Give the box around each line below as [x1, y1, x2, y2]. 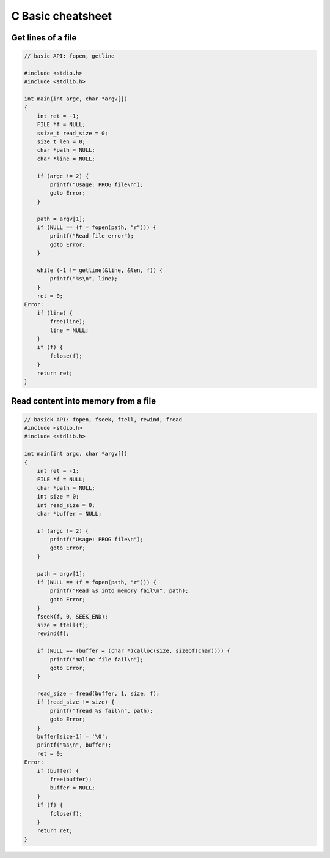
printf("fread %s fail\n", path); [50, 707, 153, 714]
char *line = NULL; [37, 155, 96, 162]
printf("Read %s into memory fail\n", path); [50, 587, 189, 594]
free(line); [50, 318, 86, 325]
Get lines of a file [11, 32, 77, 43]
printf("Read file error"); [50, 233, 134, 239]
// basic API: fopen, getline [24, 53, 115, 59]
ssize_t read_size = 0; [37, 129, 108, 137]
